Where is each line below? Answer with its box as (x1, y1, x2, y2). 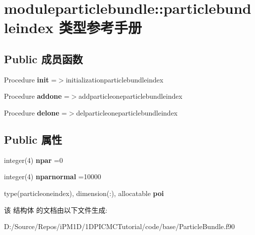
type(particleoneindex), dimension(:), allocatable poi (4, 188, 164, 198)
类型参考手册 (58, 17, 142, 38)
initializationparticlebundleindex (66, 74, 164, 84)
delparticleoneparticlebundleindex (76, 107, 178, 117)
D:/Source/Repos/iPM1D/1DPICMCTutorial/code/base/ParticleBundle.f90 (4, 221, 235, 232)
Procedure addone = (4, 91, 70, 101)
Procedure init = (4, 74, 57, 84)
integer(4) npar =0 (4, 155, 63, 165)
